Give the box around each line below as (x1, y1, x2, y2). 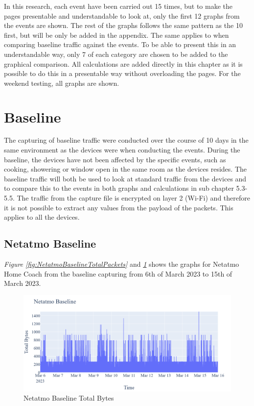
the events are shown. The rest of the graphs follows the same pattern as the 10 (4, 20, 243, 30)
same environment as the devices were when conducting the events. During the (4, 145, 240, 155)
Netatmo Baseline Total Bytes (23, 393, 114, 403)
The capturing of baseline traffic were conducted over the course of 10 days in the (4, 135, 249, 145)
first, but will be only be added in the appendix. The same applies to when (4, 29, 229, 40)
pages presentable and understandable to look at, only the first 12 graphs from (4, 10, 240, 21)
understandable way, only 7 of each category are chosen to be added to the (4, 49, 228, 59)
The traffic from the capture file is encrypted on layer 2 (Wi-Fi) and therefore (17, 193, 250, 203)
